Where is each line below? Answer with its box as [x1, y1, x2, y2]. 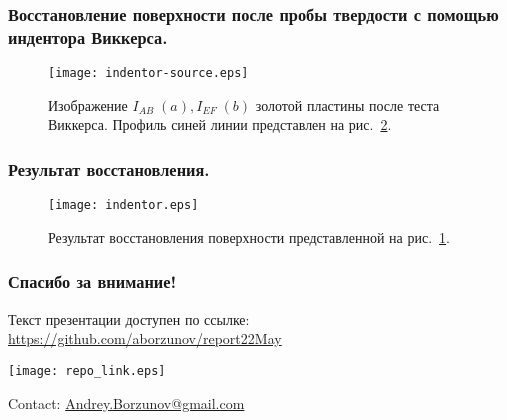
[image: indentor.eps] [48, 198, 199, 213]
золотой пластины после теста [255, 94, 440, 115]
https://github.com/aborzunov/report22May [8, 328, 282, 349]
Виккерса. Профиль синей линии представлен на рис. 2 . [48, 114, 392, 135]
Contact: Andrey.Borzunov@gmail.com [8, 392, 245, 413]
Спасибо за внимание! [8, 269, 177, 294]
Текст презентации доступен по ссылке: [8, 308, 250, 329]
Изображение [48, 94, 128, 115]
